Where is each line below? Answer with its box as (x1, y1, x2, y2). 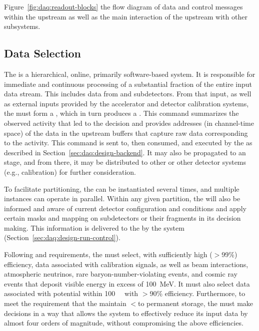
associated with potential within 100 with (4, 288, 138, 299)
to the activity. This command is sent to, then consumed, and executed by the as (4, 137, 252, 148)
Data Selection (4, 45, 81, 61)
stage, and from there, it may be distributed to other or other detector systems (4, 157, 246, 167)
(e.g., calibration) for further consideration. (4, 166, 136, 177)
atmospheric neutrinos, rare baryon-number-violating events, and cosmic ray (4, 269, 237, 279)
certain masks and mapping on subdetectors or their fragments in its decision (4, 213, 241, 223)
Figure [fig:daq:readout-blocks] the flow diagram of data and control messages (4, 1, 243, 11)
